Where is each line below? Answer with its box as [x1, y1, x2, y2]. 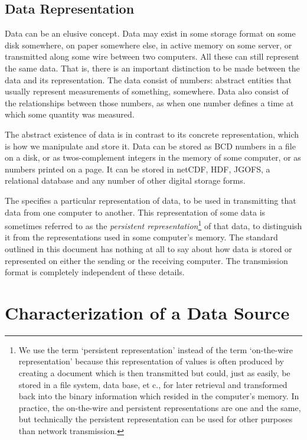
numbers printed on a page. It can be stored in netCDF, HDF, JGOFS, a [5, 162, 270, 175]
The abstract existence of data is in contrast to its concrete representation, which [5, 128, 299, 140]
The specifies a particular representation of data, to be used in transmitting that [5, 194, 296, 206]
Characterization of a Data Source [5, 300, 290, 324]
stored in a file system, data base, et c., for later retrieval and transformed [18, 378, 288, 390]
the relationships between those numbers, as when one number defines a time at [5, 96, 294, 109]
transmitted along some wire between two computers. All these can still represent [5, 50, 299, 63]
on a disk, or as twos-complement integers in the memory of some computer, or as [5, 151, 301, 164]
